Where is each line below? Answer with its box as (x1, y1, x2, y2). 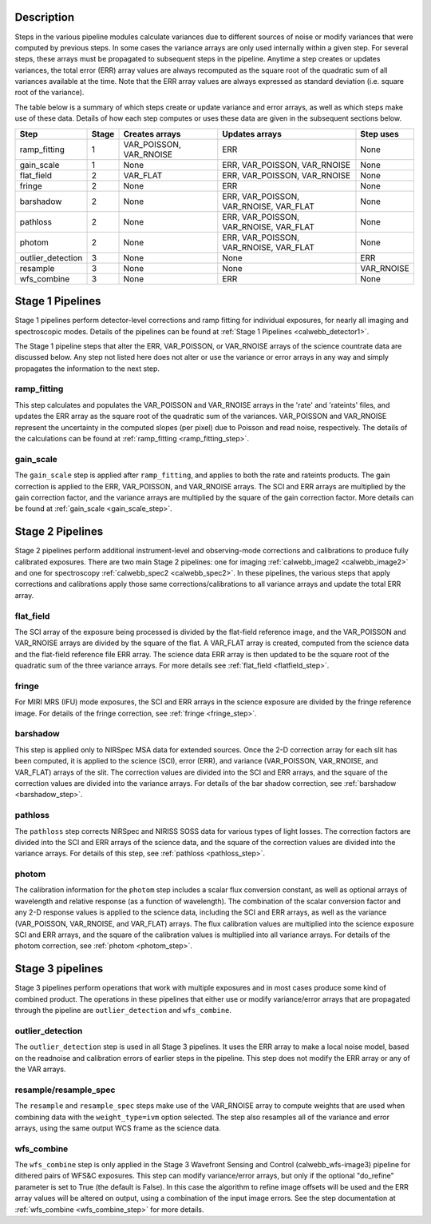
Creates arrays (123, 128, 181, 139)
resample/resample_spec (14, 1084, 116, 1095)
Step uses (360, 128, 399, 139)
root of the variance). (14, 88, 85, 98)
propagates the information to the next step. (14, 364, 160, 373)
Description (14, 10, 75, 24)
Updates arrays (222, 128, 283, 139)
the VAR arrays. (14, 1064, 66, 1074)
